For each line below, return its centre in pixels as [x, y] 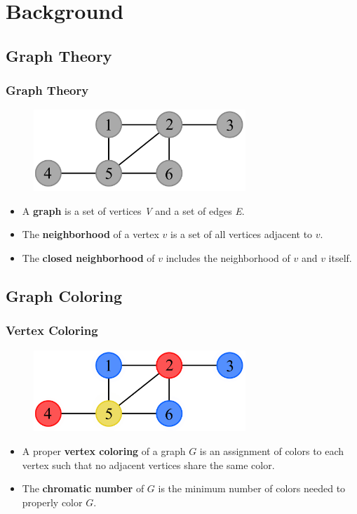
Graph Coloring [64, 296]
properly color [52, 502]
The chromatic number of [83, 488]
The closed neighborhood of [88, 258]
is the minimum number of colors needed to [252, 488]
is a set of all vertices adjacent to [242, 234]
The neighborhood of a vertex [90, 234]
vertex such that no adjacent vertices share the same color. [148, 464]
